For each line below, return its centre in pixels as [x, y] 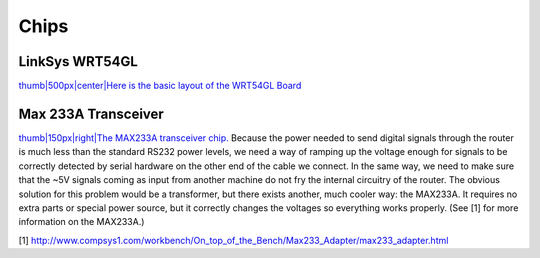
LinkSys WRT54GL [78, 61]
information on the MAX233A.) [81, 222]
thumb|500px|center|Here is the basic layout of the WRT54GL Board [160, 86]
